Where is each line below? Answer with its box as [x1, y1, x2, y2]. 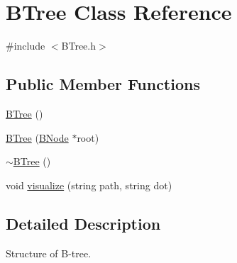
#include [6, 38, 45, 53]
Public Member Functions [6, 73, 200, 95]
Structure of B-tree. [6, 245, 92, 260]
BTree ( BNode [6, 130, 69, 145]
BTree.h [61, 38, 97, 53]
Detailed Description [6, 212, 161, 234]
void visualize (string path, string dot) [6, 177, 172, 192]
